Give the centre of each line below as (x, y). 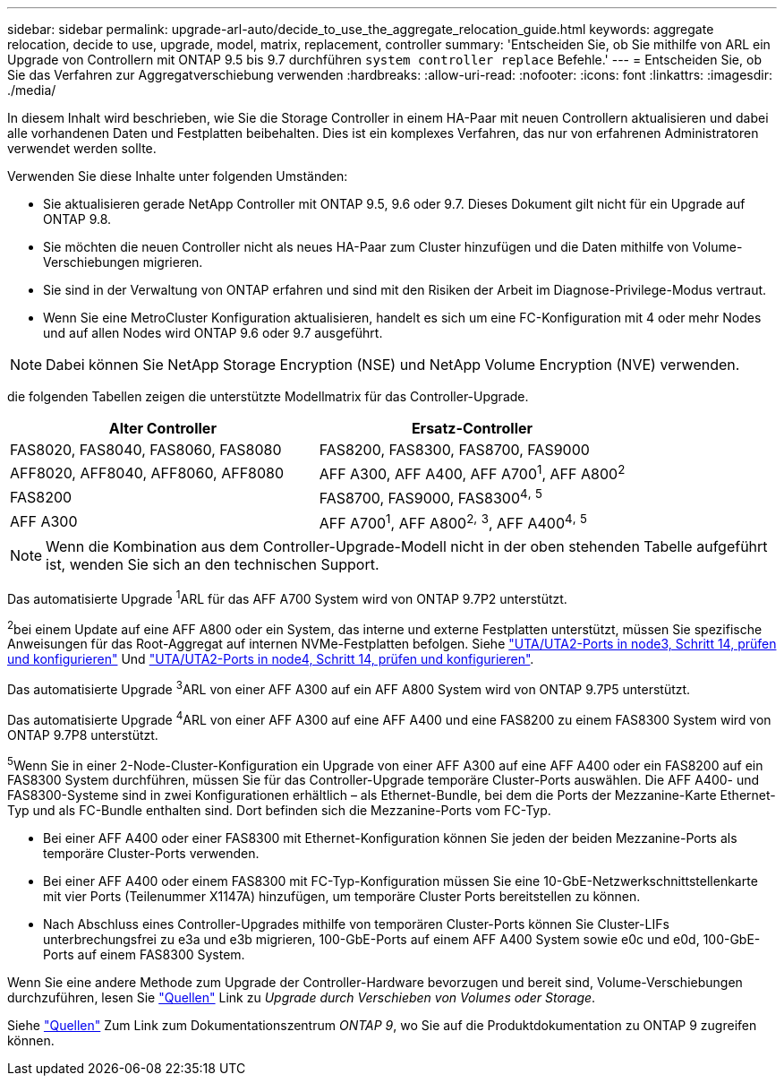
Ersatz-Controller (472, 428)
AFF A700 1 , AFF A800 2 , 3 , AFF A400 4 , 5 (453, 521)
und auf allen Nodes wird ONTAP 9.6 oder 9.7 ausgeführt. (213, 333)
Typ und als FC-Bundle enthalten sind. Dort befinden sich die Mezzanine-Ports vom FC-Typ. (279, 811)
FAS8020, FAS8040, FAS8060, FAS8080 (146, 450)
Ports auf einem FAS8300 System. (144, 955)
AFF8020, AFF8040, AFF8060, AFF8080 (147, 473)
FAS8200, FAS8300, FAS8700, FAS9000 (454, 450)
